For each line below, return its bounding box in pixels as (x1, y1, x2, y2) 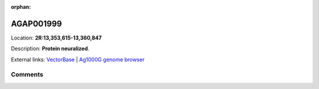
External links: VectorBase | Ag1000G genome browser (11, 56, 145, 63)
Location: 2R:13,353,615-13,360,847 (11, 34, 102, 41)
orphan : (11, 4, 31, 10)
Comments (11, 71, 44, 79)
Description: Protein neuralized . (11, 45, 90, 52)
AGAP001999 (11, 18, 62, 29)
